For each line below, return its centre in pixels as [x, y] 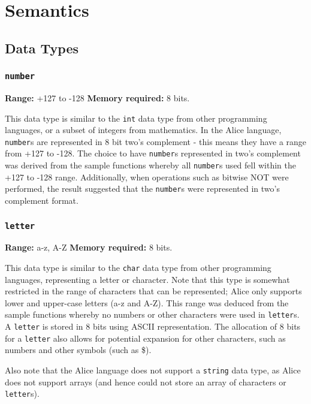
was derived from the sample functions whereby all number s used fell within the [151, 165]
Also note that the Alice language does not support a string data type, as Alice [153, 370]
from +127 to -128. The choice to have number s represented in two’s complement [153, 153]
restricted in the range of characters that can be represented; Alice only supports [153, 291]
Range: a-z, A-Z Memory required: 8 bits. [89, 247]
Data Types [42, 48]
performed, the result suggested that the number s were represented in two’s [142, 189]
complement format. [42, 200]
